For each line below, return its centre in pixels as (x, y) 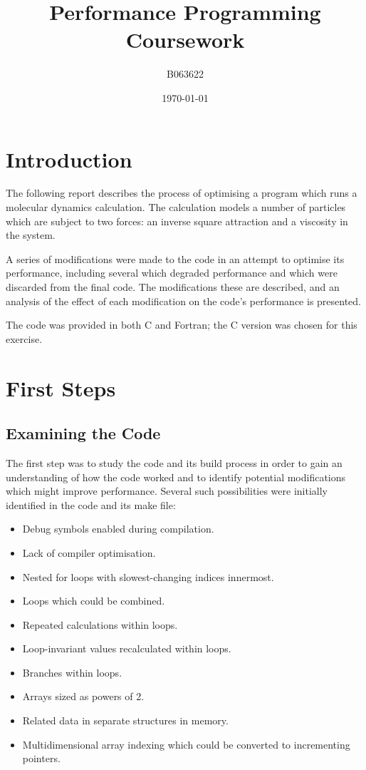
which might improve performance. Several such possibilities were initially (167, 491)
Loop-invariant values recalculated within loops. (127, 648)
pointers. (41, 758)
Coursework (185, 40)
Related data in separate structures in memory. (125, 720)
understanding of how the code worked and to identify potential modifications (176, 477)
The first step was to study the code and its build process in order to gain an (174, 462)
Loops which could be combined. (94, 601)
